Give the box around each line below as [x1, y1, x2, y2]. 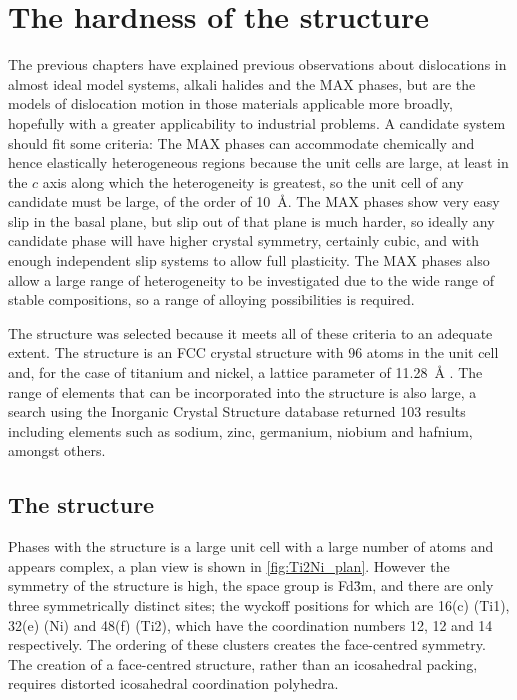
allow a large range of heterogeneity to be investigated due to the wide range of [8, 269, 494, 290]
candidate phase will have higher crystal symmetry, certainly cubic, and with [8, 230, 479, 251]
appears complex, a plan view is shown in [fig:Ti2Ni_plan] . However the [8, 555, 450, 576]
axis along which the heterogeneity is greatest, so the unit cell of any [42, 171, 464, 192]
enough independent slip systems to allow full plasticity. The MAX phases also [8, 250, 490, 271]
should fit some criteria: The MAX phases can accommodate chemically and [8, 132, 475, 153]
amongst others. [8, 440, 106, 461]
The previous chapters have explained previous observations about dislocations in [8, 54, 507, 75]
